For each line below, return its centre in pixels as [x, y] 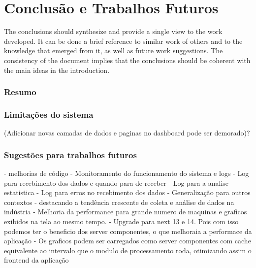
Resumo [20, 92]
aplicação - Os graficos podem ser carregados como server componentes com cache [128, 241]
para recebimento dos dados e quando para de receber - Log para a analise [116, 183]
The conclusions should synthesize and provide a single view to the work [113, 31]
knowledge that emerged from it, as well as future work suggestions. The [113, 50]
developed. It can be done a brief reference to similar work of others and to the [123, 41]
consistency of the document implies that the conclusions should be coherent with [127, 60]
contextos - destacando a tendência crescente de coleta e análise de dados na [119, 202]
